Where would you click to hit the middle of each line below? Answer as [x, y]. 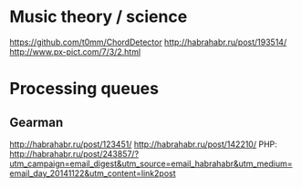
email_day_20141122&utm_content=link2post [93, 173]
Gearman [36, 122]
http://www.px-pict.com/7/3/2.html [75, 51]
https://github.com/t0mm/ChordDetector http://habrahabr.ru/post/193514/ [148, 42]
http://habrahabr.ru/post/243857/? [74, 153]
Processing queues [84, 89]
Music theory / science [99, 17]
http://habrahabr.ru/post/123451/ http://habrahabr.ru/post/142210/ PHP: [144, 144]
